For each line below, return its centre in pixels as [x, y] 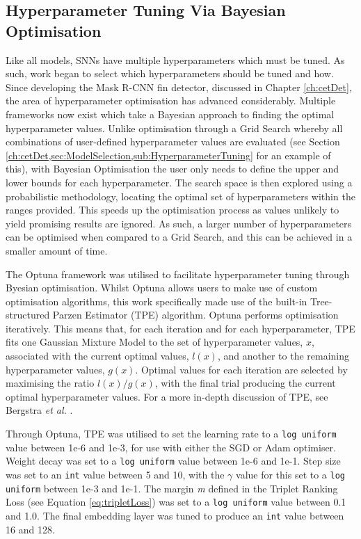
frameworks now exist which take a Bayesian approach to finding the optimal [170, 114]
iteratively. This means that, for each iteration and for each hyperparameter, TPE [180, 328]
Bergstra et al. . [39, 410]
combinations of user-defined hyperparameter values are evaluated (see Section [173, 142]
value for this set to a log [291, 474]
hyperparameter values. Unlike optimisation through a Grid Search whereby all [174, 128]
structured [28, 315]
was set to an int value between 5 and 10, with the [115, 474]
